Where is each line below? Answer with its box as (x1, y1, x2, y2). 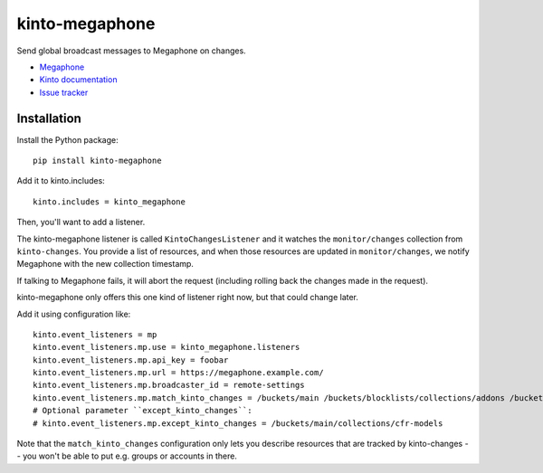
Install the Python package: (16, 134, 119, 145)
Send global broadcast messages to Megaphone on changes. (16, 45, 246, 56)
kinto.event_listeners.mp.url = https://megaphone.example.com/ (33, 367, 325, 378)
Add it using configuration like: (16, 308, 131, 319)
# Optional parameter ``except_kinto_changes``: (33, 405, 252, 416)
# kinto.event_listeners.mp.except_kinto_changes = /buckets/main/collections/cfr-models (33, 418, 443, 429)
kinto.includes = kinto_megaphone (33, 196, 186, 207)
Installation (16, 110, 81, 126)
